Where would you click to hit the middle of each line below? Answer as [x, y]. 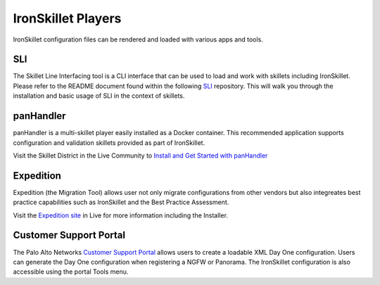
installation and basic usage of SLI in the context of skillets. [99, 96]
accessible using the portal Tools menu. [71, 272]
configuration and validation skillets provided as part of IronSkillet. [109, 142]
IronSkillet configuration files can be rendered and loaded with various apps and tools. [138, 39]
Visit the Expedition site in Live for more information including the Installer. [121, 215]
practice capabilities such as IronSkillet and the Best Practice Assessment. [121, 202]
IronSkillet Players [67, 18]
